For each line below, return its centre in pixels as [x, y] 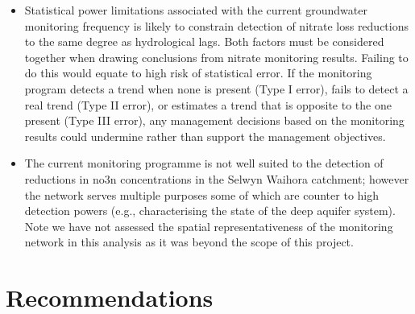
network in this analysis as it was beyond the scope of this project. [189, 242]
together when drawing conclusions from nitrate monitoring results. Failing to [216, 57]
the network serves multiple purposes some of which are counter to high [202, 194]
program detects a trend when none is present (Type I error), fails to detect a [216, 88]
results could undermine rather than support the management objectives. [205, 136]
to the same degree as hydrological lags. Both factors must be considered [204, 41]
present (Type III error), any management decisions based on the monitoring [214, 120]
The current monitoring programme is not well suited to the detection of [204, 163]
